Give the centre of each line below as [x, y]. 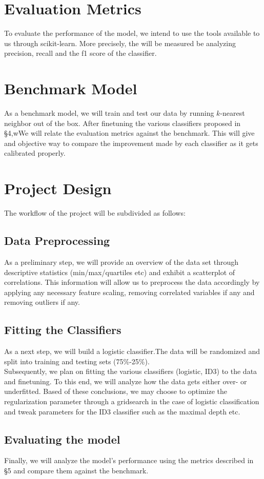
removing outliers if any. [42, 302]
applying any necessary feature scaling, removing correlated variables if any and [129, 292]
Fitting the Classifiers [63, 330]
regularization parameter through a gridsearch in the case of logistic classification [132, 401]
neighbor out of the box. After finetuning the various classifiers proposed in [123, 123]
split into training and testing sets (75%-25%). [77, 361]
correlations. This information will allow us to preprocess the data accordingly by [132, 282]
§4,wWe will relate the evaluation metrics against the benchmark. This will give [129, 133]
